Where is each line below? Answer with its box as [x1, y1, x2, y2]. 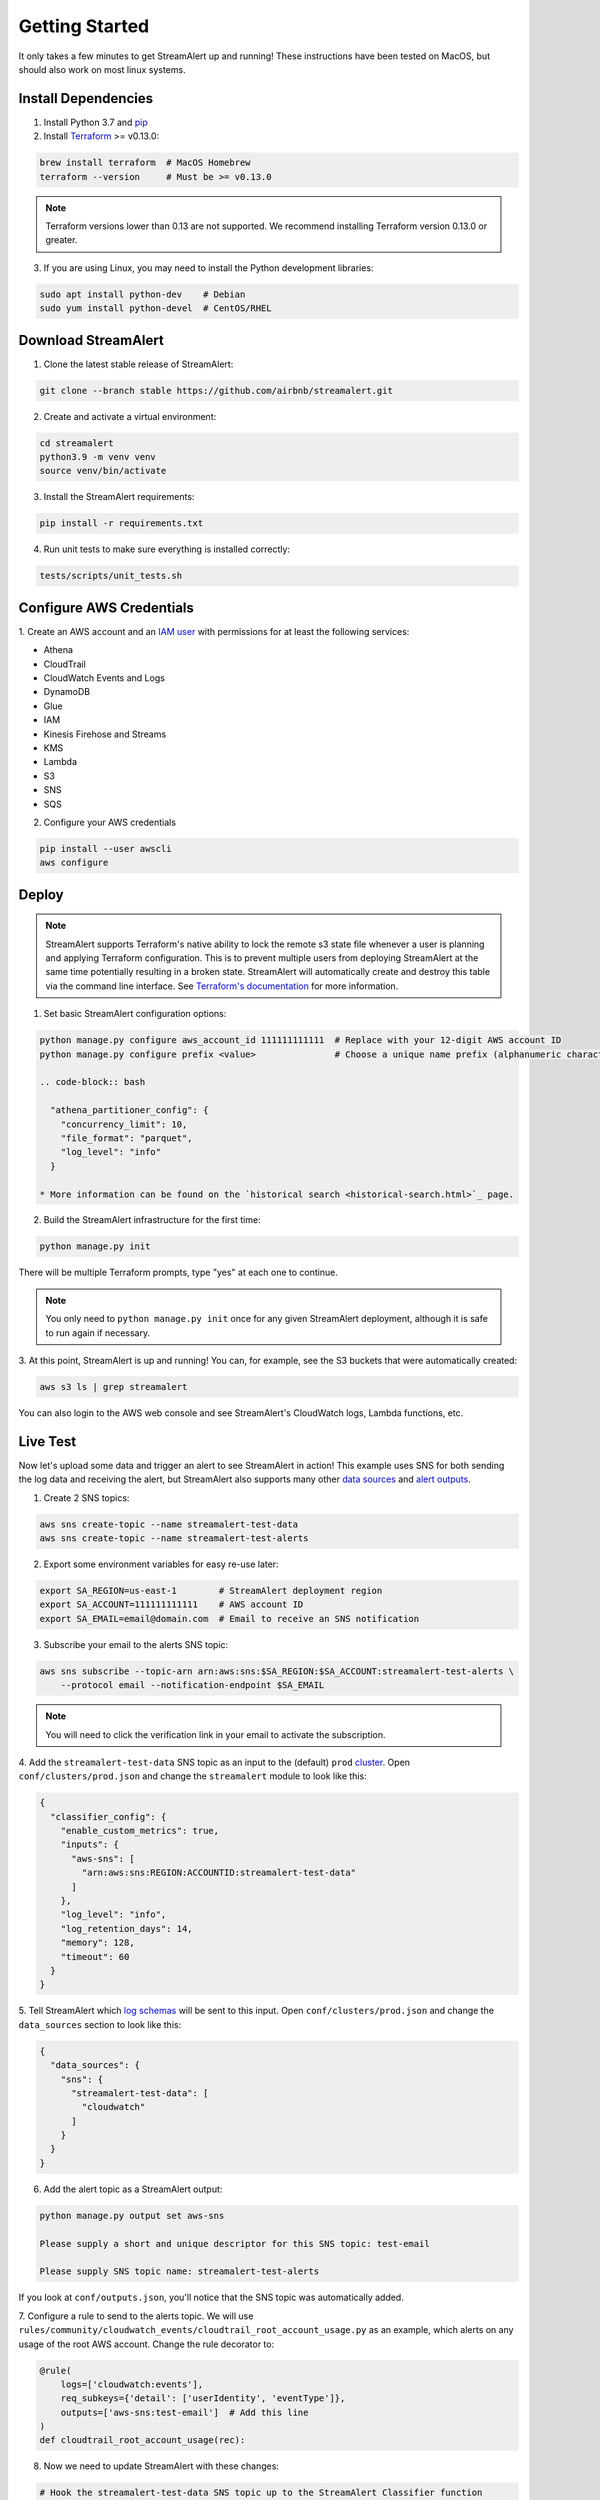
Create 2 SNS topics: [43, 1491, 130, 1504]
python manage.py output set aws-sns [39, 2210, 225, 2221]
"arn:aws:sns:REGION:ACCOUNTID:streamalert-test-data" [81, 1867, 357, 1879]
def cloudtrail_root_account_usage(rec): [39, 2435, 246, 2446]
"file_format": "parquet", [60, 1132, 194, 1144]
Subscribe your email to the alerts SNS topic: [43, 1638, 229, 1650]
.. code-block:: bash [39, 1076, 146, 1088]
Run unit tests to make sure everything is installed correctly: [43, 543, 290, 555]
